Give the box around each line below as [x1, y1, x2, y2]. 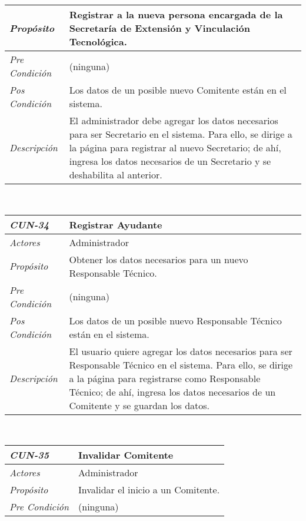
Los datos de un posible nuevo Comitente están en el [69, 83, 287, 97]
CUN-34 [9, 217, 49, 231]
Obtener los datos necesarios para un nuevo [69, 252, 248, 266]
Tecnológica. [69, 35, 127, 48]
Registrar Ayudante [69, 217, 162, 231]
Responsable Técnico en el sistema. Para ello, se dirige [69, 357, 293, 371]
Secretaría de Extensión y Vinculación [69, 21, 250, 35]
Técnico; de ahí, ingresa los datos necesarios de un [69, 384, 276, 399]
